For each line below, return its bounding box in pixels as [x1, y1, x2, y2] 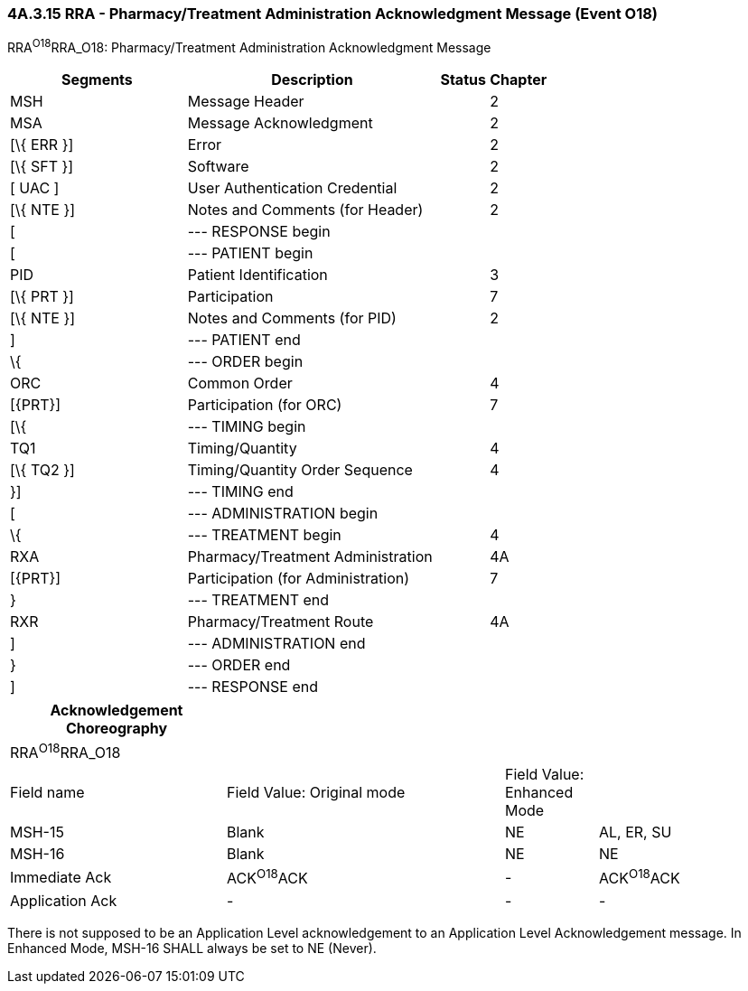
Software [187, 157, 249, 176]
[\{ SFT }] [10, 157, 74, 176]
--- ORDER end [187, 656, 291, 675]
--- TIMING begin [187, 417, 306, 436]
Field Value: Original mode [227, 783, 406, 802]
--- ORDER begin [187, 352, 304, 371]
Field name [10, 783, 85, 802]
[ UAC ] [10, 179, 60, 198]
